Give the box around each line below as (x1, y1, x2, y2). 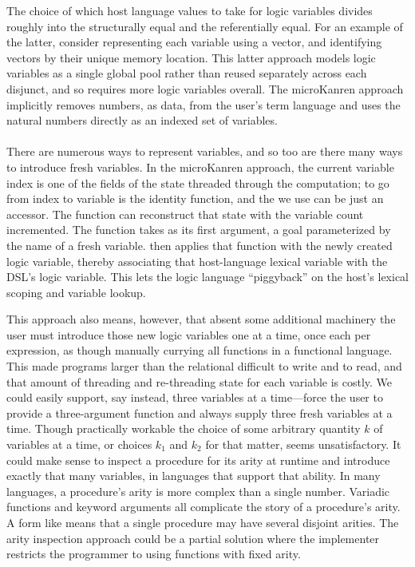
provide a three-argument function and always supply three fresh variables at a (6, 404, 393, 421)
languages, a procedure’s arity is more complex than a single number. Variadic (6, 482, 390, 499)
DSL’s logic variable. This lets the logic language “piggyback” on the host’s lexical (6, 268, 409, 285)
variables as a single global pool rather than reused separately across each (6, 65, 367, 81)
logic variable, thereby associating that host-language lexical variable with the (6, 252, 388, 269)
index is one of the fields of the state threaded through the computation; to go (6, 174, 389, 191)
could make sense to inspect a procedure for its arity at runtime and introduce (6, 451, 390, 468)
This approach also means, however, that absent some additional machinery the (6, 311, 396, 327)
